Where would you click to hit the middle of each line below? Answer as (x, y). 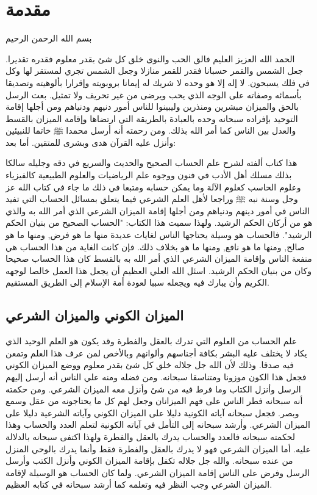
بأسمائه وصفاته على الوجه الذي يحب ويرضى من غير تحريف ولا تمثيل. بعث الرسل (154, 94)
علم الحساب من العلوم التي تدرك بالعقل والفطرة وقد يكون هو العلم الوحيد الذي (151, 341)
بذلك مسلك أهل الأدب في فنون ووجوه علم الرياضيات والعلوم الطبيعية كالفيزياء (149, 175)
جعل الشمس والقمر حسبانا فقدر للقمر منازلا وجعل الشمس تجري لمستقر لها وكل (155, 70)
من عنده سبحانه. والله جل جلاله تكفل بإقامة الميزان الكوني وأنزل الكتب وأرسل (149, 461)
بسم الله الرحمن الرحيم (49, 38)
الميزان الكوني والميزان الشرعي (94, 315)
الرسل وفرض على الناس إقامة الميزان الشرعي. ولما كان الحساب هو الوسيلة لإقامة (158, 472)
